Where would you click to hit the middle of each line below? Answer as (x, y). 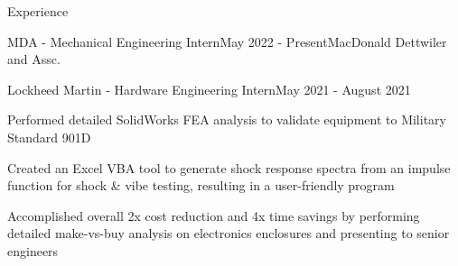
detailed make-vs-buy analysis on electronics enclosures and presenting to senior (229, 233)
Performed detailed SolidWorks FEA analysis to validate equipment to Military (227, 119)
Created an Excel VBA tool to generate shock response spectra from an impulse (229, 167)
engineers (33, 250)
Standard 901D (49, 137)
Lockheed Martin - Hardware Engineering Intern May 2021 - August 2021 (209, 89)
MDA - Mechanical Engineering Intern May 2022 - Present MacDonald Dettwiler (227, 41)
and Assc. (34, 59)
